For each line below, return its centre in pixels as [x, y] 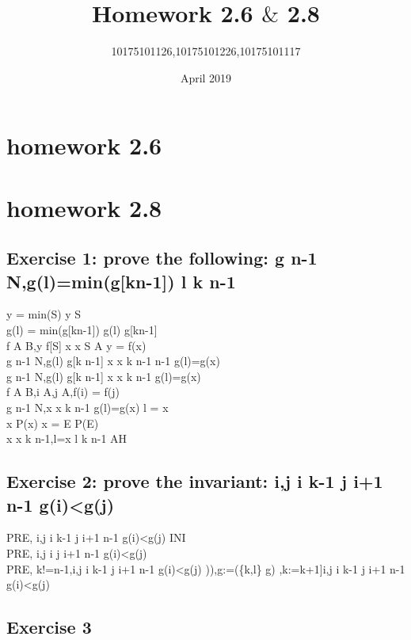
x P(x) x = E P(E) [53, 423]
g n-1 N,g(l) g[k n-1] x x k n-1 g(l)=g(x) [104, 376]
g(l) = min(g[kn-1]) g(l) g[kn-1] [82, 330]
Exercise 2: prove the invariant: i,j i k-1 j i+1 [195, 481]
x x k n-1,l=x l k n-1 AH [67, 438]
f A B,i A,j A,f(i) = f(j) [63, 392]
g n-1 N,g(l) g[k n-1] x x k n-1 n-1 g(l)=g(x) [113, 361]
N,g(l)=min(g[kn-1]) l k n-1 [121, 281]
